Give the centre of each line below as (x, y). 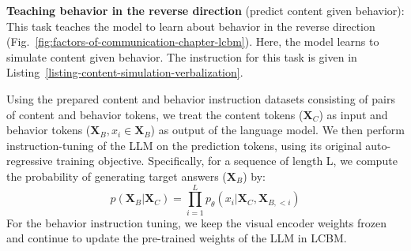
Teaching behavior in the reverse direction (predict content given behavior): (205, 10)
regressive (30, 161)
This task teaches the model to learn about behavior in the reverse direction (191, 26)
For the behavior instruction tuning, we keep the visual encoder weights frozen (196, 222)
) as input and (353, 114)
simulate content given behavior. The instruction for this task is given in (182, 56)
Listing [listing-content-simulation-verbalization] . (125, 72)
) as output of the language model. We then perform (277, 130)
